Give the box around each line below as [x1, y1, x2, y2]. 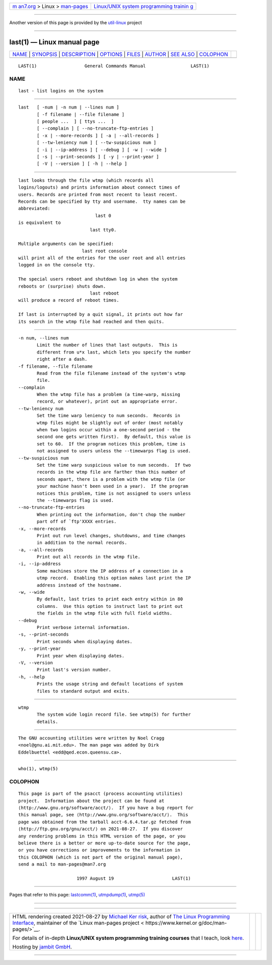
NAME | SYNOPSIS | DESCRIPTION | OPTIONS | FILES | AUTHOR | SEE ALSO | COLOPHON [12, 50, 228, 58]
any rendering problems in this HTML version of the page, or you [18, 833, 186, 839]
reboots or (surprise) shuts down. [18, 283, 106, 289]
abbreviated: [18, 206, 50, 211]
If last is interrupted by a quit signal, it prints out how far [18, 312, 183, 317]
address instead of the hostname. [37, 582, 122, 588]
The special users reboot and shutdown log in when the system [18, 276, 178, 282]
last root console [82, 248, 127, 254]
